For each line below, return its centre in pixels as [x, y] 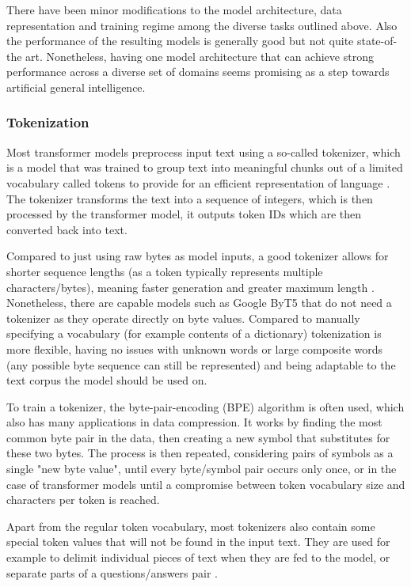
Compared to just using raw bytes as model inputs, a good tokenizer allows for [198, 256]
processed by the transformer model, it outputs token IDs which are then [184, 214]
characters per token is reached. [83, 500]
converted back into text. [67, 229]
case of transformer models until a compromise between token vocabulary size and [206, 484]
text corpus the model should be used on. [107, 380]
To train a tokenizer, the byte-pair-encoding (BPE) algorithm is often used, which [205, 406]
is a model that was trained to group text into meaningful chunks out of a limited [205, 167]
